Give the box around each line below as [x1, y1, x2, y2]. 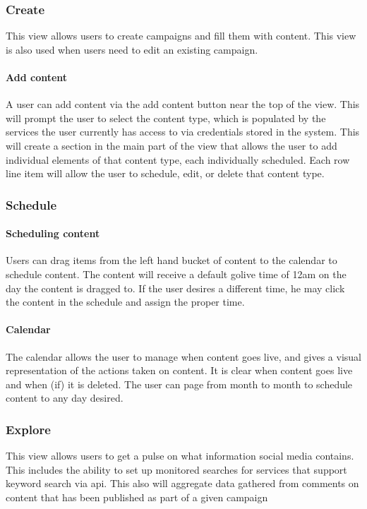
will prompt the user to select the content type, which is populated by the [6, 110, 326, 125]
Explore [6, 420, 51, 438]
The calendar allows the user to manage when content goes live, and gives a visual [6, 349, 362, 364]
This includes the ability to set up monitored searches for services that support [6, 462, 347, 477]
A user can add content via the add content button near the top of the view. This [6, 97, 360, 112]
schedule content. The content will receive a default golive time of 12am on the [6, 267, 347, 281]
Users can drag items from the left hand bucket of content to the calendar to [6, 253, 337, 268]
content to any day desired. [6, 390, 124, 405]
